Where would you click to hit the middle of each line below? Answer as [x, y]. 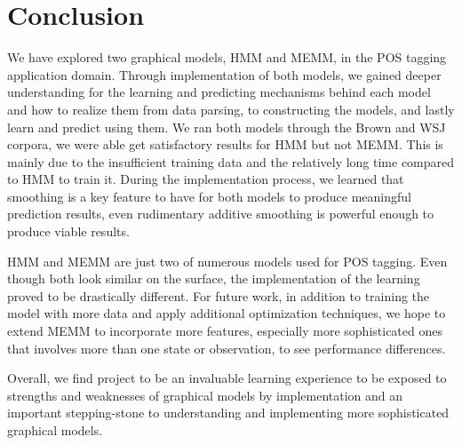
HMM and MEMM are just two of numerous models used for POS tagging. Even [227, 261]
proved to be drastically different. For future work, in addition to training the [219, 295]
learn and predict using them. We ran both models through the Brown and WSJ [227, 127]
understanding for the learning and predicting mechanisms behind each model [219, 92]
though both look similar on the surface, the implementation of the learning [214, 278]
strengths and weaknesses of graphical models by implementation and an [205, 395]
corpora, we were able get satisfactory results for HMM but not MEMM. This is [225, 144]
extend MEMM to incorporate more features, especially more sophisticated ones [225, 331]
